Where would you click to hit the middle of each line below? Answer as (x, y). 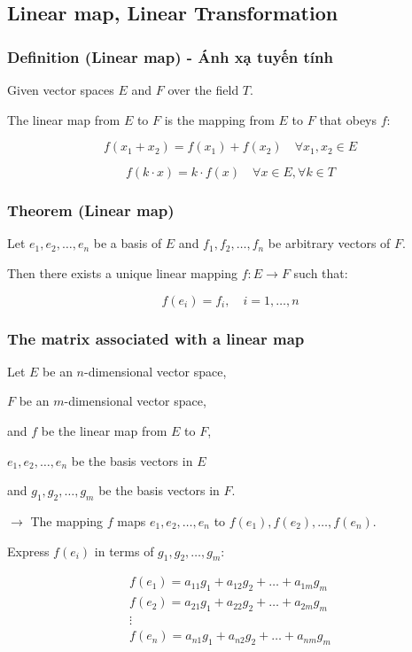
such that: (321, 273)
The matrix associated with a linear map (156, 338)
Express (28, 551)
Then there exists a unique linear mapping (123, 273)
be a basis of (128, 243)
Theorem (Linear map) (91, 210)
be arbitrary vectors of (329, 243)
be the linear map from (104, 431)
